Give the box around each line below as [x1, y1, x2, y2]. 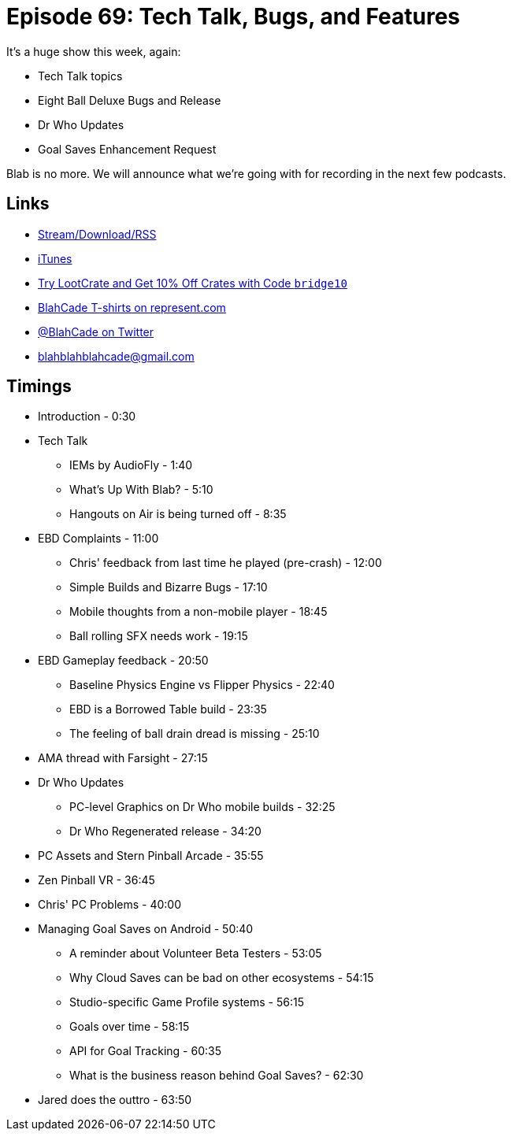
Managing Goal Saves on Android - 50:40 [38, 922, 254, 936]
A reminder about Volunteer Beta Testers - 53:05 [69, 946, 322, 961]
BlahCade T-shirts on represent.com [38, 300, 226, 314]
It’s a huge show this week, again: [6, 44, 181, 58]
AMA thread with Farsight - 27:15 [38, 751, 208, 765]
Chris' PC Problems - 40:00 [38, 898, 181, 912]
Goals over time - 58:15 [69, 1020, 190, 1034]
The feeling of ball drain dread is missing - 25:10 [69, 727, 320, 741]
